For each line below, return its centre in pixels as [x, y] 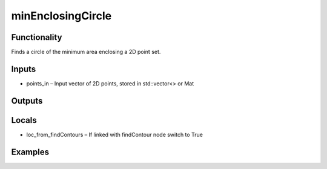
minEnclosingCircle [61, 16]
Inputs [24, 69]
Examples [30, 152]
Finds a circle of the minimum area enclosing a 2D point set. [86, 52]
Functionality [37, 37]
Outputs [27, 101]
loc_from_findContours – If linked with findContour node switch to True [114, 134]
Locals [24, 120]
